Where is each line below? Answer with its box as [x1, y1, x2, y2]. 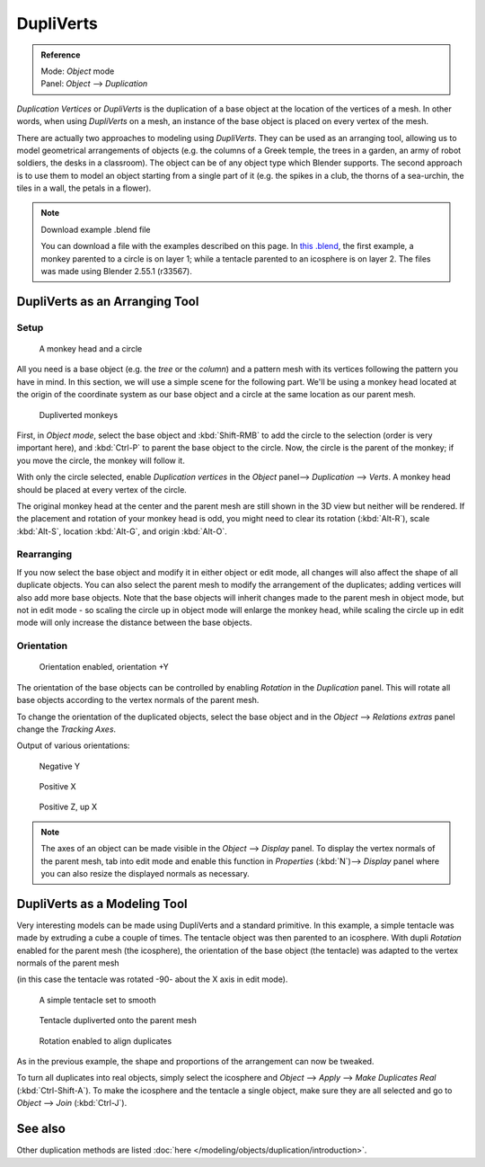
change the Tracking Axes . [16, 724, 117, 735]
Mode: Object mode [40, 66, 115, 76]
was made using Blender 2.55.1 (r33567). [40, 266, 193, 277]
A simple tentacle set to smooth [39, 994, 156, 1005]
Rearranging [16, 548, 73, 561]
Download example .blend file [40, 224, 152, 235]
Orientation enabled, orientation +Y [39, 662, 170, 673]
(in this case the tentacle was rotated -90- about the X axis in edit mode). [16, 974, 288, 984]
